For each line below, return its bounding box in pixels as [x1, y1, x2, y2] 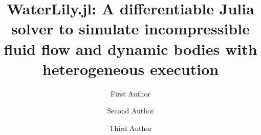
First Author [111, 88, 150, 99]
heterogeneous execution [42, 58, 219, 79]
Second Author [107, 105, 154, 116]
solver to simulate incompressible [11, 18, 250, 39]
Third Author [109, 122, 152, 133]
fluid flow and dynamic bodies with [4, 38, 257, 59]
